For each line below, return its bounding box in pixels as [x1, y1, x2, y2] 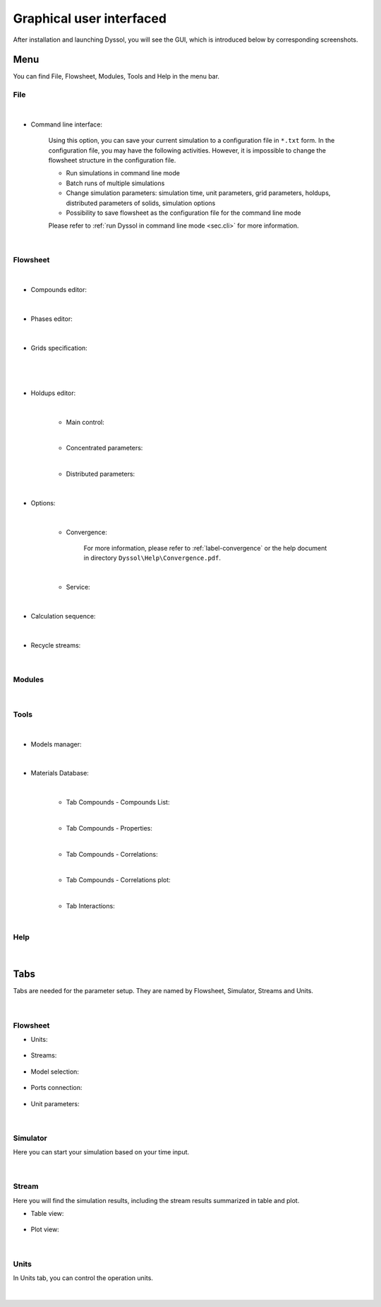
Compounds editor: [30, 286, 87, 294]
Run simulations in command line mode [66, 169, 180, 177]
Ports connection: [30, 1084, 83, 1092]
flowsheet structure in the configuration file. [48, 156, 176, 164]
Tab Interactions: [66, 902, 116, 910]
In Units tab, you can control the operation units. [13, 1273, 153, 1282]
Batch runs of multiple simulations [66, 179, 165, 187]
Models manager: [30, 739, 82, 749]
